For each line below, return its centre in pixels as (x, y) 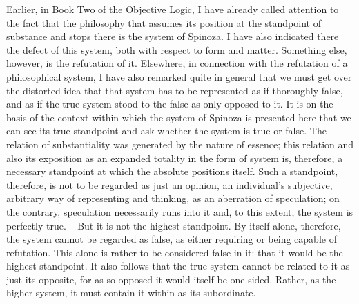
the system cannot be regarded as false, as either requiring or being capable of (172, 239)
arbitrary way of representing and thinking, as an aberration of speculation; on (173, 198)
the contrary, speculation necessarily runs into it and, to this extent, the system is (180, 211)
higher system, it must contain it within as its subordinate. (131, 293)
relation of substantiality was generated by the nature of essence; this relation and (180, 144)
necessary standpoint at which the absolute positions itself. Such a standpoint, (172, 171)
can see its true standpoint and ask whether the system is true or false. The (166, 131)
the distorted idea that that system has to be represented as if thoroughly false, (175, 90)
